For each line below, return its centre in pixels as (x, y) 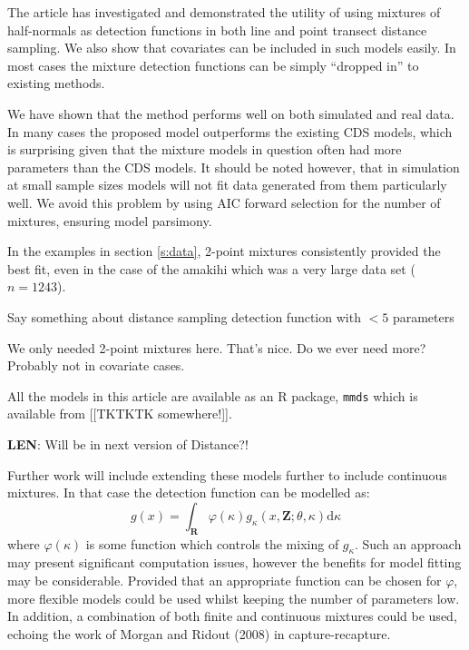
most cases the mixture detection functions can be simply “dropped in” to (213, 65)
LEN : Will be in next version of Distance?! (128, 443)
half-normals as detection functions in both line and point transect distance (217, 30)
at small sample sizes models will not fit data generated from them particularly (227, 185)
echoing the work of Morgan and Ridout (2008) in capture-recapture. (199, 633)
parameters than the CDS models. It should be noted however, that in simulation (234, 167)
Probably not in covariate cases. (96, 365)
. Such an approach (408, 543)
